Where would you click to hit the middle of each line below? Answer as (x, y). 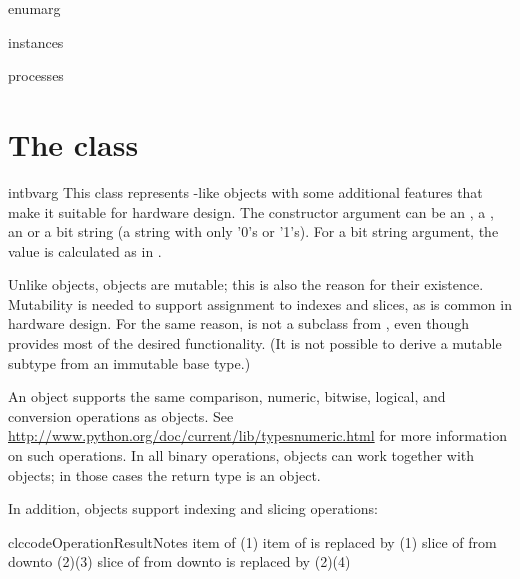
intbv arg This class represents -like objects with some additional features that (245, 191)
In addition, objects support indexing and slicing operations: (193, 508)
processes (36, 75)
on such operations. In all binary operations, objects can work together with (241, 455)
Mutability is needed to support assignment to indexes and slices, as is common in (260, 303)
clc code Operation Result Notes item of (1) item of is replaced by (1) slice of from (252, 541)
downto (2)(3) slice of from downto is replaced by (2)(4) (179, 561)
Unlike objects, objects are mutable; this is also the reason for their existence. (246, 284)
